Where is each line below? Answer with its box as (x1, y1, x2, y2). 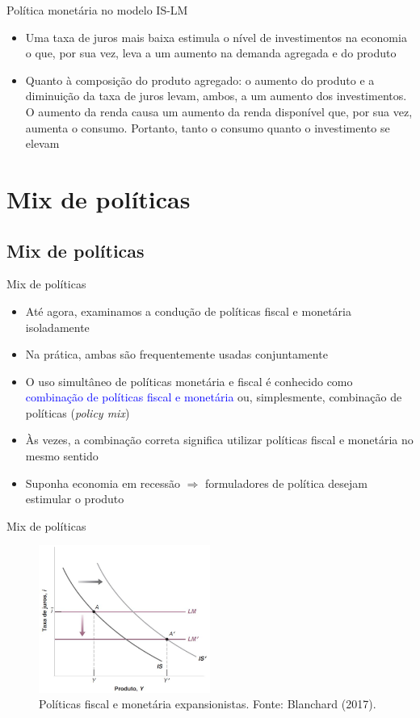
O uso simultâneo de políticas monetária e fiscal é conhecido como (25, 372, 353, 389)
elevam (25, 135, 60, 152)
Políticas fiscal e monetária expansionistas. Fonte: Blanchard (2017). (39, 695, 376, 712)
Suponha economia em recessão (25, 474, 180, 491)
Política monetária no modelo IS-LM (6, 2, 188, 18)
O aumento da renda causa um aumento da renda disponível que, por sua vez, (25, 103, 413, 120)
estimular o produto (25, 490, 124, 507)
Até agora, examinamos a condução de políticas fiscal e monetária (25, 302, 351, 319)
